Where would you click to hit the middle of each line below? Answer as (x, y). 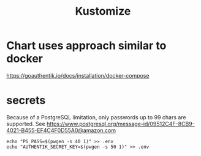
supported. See (26, 124)
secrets (26, 101)
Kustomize (103, 11)
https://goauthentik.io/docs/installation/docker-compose (78, 75)
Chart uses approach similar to (86, 46)
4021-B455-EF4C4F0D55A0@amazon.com (61, 130)
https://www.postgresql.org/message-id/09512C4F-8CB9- (121, 124)
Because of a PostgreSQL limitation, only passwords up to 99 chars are (96, 117)
